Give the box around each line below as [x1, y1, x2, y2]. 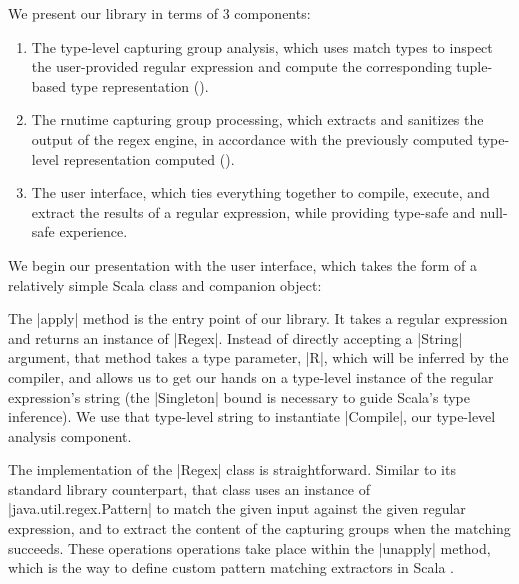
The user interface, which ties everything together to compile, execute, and [31, 182, 490, 203]
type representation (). [70, 75, 209, 96]
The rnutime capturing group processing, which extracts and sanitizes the [31, 109, 484, 130]
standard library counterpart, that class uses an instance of [8, 478, 370, 499]
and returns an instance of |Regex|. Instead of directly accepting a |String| [8, 327, 463, 348]
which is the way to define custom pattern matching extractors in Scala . [8, 557, 454, 578]
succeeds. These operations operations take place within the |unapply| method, [8, 537, 491, 558]
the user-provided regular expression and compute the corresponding [31, 56, 452, 77]
